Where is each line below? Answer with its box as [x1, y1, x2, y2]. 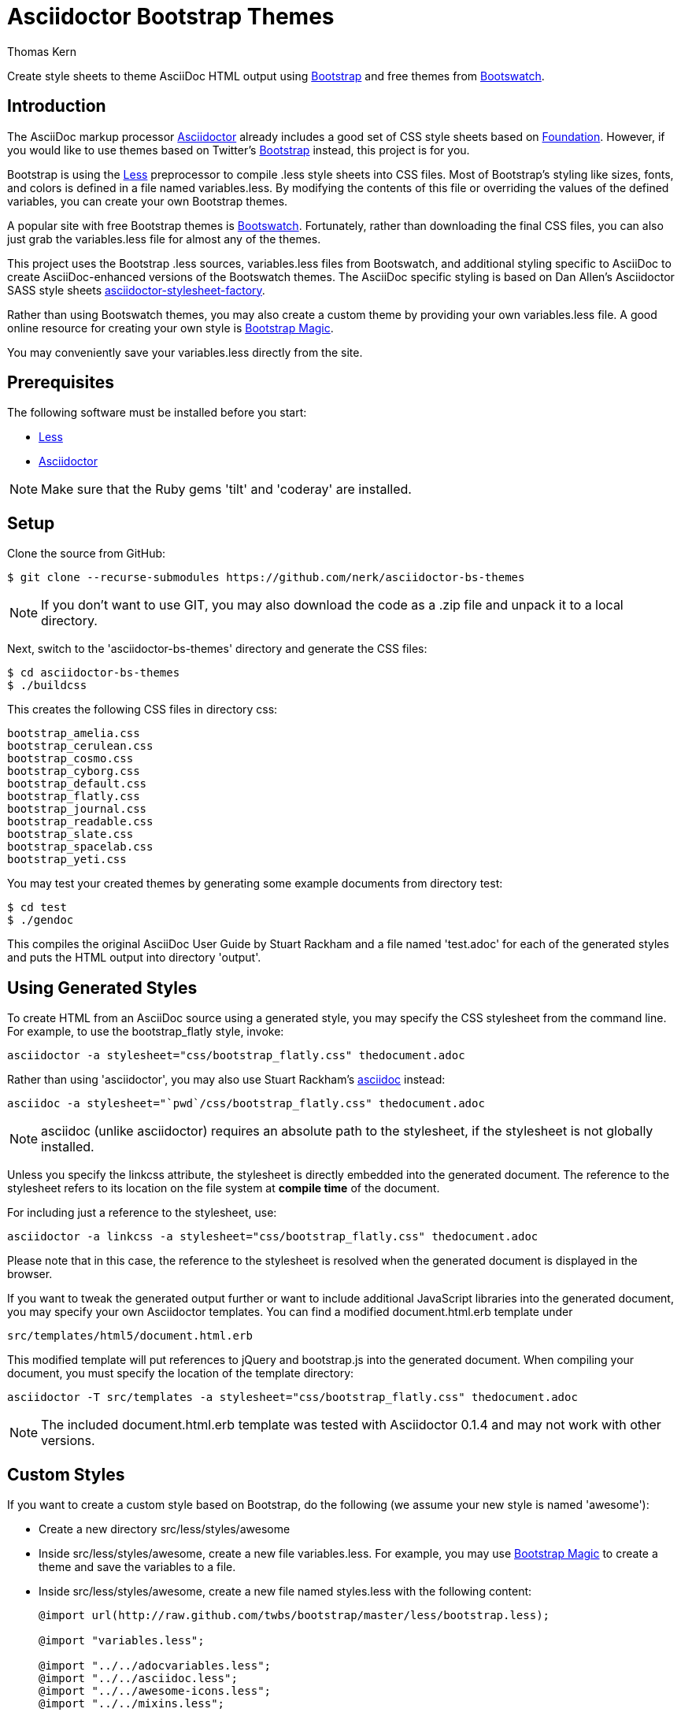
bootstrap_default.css [7, 777, 147, 791]
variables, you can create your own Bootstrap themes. [7, 194, 288, 208]
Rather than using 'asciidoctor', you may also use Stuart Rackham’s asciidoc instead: [7, 1073, 446, 1087]
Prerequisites [7, 372, 114, 393]
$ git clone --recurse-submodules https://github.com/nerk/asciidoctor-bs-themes [7, 571, 525, 584]
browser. [7, 1267, 53, 1281]
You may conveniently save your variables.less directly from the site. [7, 345, 363, 359]
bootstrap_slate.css [7, 828, 134, 841]
